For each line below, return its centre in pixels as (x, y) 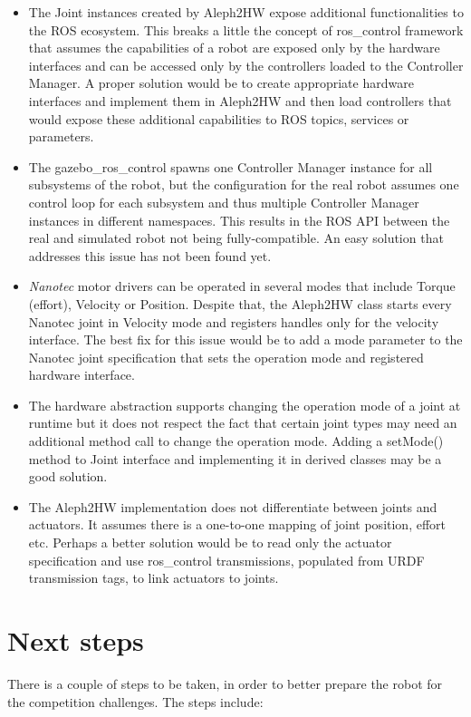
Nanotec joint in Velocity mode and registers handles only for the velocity (234, 321)
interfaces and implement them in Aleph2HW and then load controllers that (240, 100)
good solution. (68, 476)
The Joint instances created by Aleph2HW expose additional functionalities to (246, 12)
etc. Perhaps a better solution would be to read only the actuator (210, 543)
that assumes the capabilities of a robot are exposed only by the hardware (234, 48)
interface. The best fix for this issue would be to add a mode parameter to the (245, 339)
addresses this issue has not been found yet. (150, 255)
